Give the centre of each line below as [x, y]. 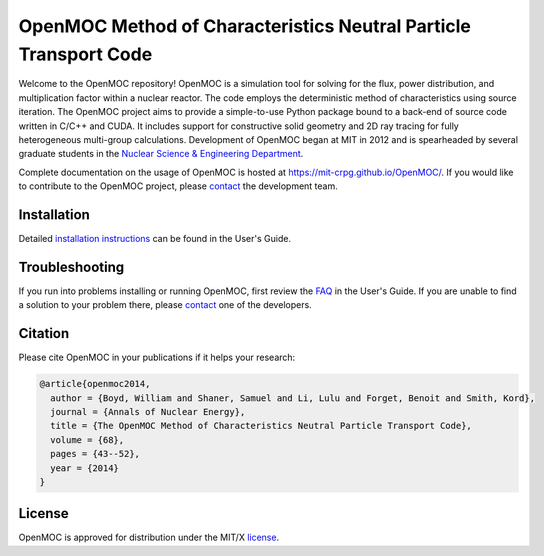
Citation [44, 333]
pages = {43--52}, [95, 454]
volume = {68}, [87, 439]
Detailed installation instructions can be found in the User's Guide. [155, 238]
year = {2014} [85, 468]
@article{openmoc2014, [95, 384]
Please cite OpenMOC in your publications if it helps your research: [157, 357]
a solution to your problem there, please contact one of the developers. [165, 305]
